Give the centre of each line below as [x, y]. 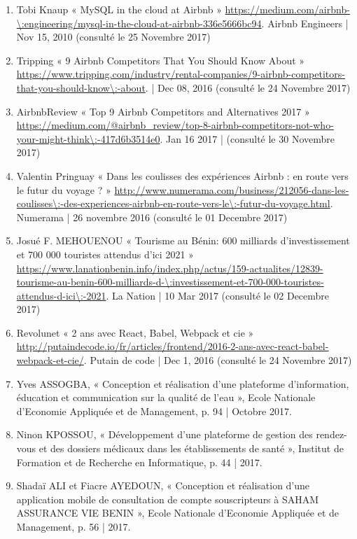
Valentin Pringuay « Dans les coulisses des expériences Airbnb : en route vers [182, 175]
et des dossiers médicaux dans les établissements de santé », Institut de [191, 448]
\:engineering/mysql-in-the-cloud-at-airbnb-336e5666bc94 [139, 23]
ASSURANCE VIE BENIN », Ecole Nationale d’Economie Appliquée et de [178, 513]
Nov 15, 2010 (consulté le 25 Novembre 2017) [113, 37]
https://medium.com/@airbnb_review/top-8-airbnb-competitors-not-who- [175, 125]
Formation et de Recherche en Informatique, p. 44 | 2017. [139, 462]
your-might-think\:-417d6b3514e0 [88, 138]
